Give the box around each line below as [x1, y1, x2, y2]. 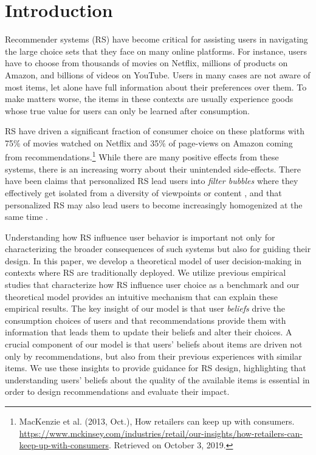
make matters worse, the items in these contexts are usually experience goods [5, 92, 294, 105]
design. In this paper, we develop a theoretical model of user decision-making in [5, 254, 302, 267]
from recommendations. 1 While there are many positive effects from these [5, 149, 279, 163]
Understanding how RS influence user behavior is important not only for [5, 230, 275, 243]
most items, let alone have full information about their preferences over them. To [5, 80, 307, 93]
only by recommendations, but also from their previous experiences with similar [5, 349, 302, 362]
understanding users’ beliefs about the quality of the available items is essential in [5, 373, 310, 386]
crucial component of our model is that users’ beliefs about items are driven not [5, 338, 303, 351]
